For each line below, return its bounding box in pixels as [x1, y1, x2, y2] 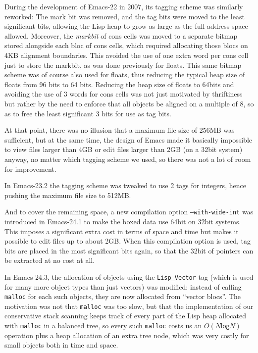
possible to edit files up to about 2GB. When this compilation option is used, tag [4, 236, 251, 246]
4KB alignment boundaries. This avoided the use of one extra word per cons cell [4, 50, 249, 60]
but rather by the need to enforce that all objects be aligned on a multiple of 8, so [4, 98, 254, 108]
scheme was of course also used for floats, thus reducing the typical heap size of [4, 69, 245, 80]
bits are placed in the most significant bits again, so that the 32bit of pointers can [4, 245, 254, 255]
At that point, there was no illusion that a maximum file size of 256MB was [4, 125, 235, 135]
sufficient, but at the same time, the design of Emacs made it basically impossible [4, 134, 253, 145]
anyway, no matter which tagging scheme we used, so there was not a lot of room [4, 153, 251, 164]
